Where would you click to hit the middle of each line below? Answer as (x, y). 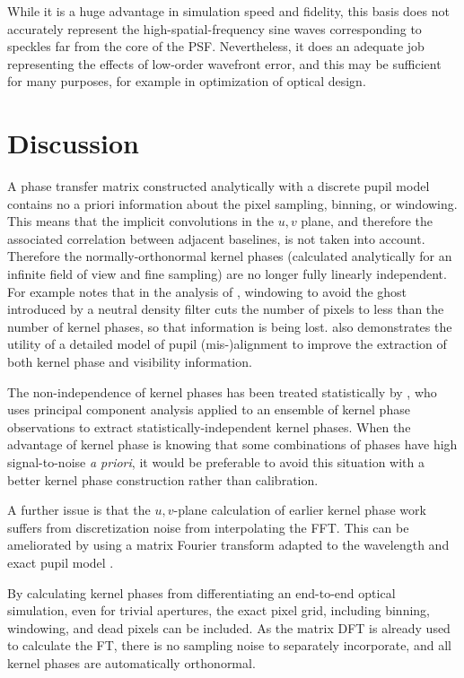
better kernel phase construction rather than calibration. (163, 479)
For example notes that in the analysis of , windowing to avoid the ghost (207, 291)
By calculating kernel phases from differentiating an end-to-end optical (201, 592)
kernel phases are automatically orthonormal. (131, 662)
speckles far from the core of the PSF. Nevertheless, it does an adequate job (216, 46)
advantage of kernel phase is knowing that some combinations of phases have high (232, 444)
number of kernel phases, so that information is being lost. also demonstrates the (230, 326)
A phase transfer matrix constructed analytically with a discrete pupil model (219, 186)
